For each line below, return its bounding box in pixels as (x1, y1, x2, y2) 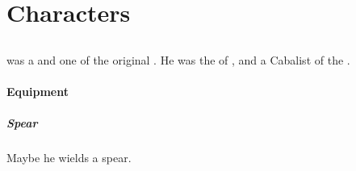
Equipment (6, 82, 69, 99)
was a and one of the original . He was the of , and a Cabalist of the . (6, 51, 350, 68)
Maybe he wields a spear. (6, 149, 132, 166)
